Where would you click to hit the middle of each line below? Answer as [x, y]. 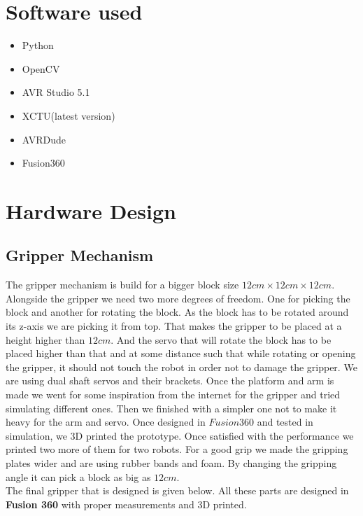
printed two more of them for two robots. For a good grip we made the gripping [177, 449]
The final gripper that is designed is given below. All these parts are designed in [177, 490]
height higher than [45, 339]
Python [38, 45]
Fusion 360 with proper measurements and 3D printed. [126, 504]
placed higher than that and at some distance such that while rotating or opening [181, 353]
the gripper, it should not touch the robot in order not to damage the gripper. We [181, 367]
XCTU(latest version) [69, 115]
